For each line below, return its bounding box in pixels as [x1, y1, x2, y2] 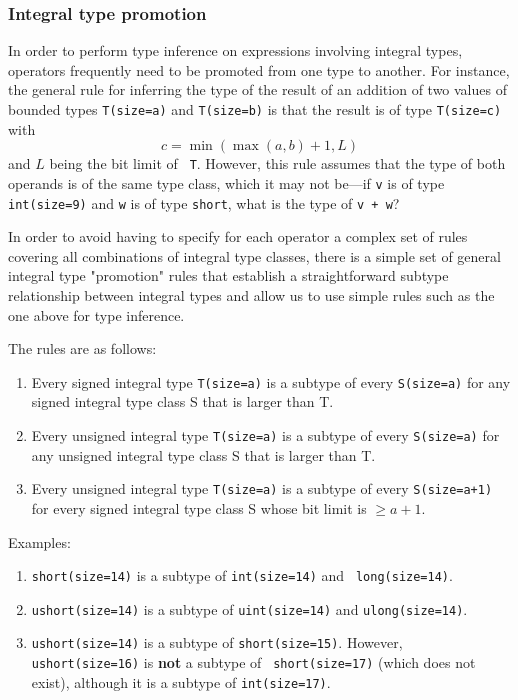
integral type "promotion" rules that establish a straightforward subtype [8, 265, 449, 286]
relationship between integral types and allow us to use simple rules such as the [8, 285, 495, 305]
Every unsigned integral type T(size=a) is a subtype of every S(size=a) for [31, 425, 500, 446]
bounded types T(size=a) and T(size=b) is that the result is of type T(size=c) [8, 99, 502, 119]
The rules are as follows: [8, 338, 157, 359]
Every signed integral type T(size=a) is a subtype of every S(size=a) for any [31, 371, 511, 392]
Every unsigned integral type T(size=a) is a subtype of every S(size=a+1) [31, 478, 493, 499]
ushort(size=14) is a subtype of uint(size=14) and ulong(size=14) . [31, 598, 468, 619]
